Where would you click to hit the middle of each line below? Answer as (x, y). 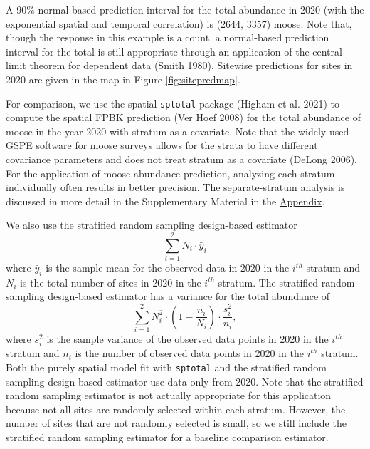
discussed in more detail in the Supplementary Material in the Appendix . (165, 201)
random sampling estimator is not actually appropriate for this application (169, 395)
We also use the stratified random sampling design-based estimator (152, 225)
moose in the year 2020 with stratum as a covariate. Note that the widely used (178, 131)
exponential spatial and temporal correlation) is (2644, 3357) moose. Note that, (179, 23)
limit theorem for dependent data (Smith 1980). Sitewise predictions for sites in (179, 65)
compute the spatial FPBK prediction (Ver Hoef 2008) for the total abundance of (183, 117)
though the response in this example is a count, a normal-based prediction (168, 37)
